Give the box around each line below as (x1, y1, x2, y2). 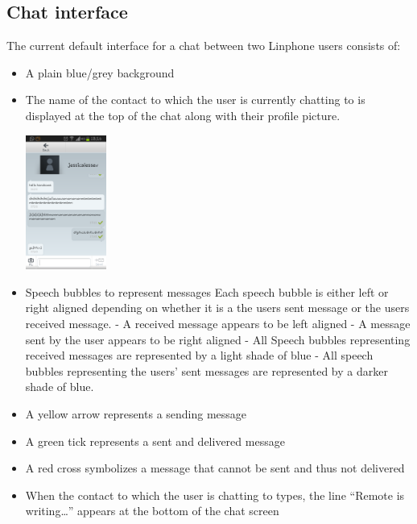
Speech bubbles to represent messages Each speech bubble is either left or (25, 283, 389, 300)
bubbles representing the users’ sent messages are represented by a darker (25, 362, 388, 379)
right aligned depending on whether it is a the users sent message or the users (25, 299, 410, 316)
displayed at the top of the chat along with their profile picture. (25, 106, 341, 123)
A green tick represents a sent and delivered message (25, 432, 285, 449)
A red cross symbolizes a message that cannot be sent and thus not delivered (25, 460, 405, 476)
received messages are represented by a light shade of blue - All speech (25, 347, 374, 364)
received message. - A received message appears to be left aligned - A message (25, 315, 411, 332)
